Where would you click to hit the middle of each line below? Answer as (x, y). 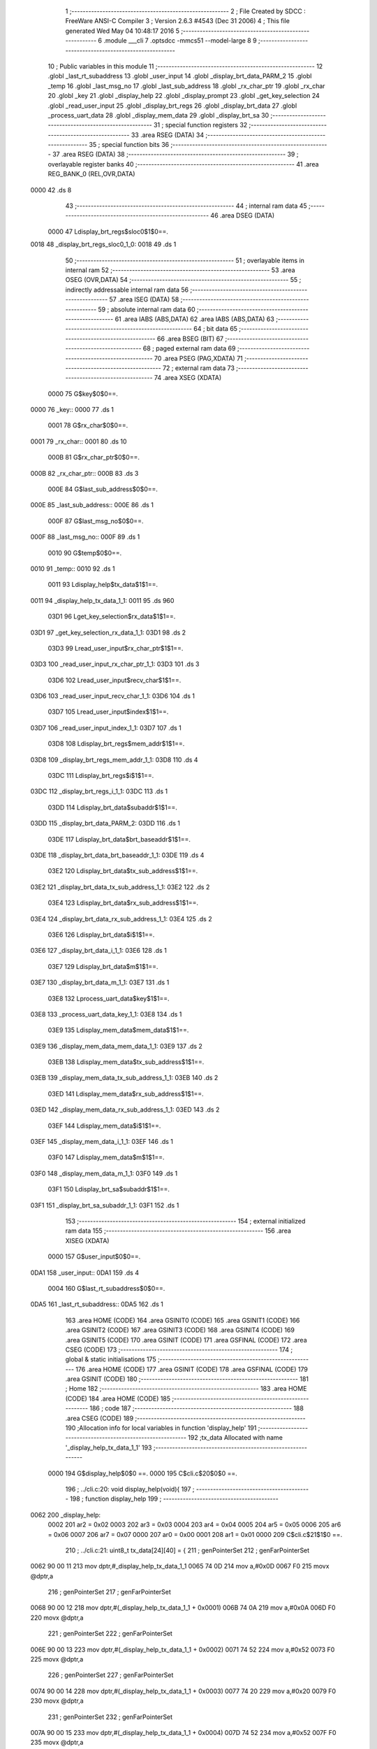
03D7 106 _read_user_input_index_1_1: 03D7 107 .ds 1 (106, 728)
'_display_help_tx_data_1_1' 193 (109, 1447)
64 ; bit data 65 (215, 329)
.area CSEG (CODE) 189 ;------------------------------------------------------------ (186, 1418)
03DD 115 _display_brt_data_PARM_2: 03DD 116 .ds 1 (105, 823)
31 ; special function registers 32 (201, 125)
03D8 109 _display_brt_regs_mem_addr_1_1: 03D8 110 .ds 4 (114, 760)
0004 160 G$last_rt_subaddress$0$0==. (106, 1288)
